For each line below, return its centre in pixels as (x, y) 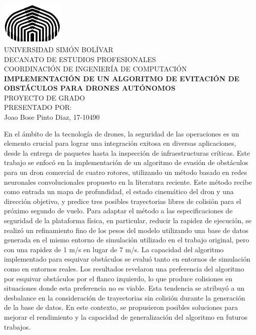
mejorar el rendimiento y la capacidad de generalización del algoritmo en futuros (126, 317)
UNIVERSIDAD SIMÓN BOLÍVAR (59, 49)
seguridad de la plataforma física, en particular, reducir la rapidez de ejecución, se (128, 220)
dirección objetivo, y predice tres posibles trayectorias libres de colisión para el (123, 201)
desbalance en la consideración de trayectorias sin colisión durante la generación (125, 297)
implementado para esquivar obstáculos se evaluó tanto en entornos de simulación (127, 259)
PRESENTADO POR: (38, 107)
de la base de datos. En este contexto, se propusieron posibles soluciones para (121, 307)
